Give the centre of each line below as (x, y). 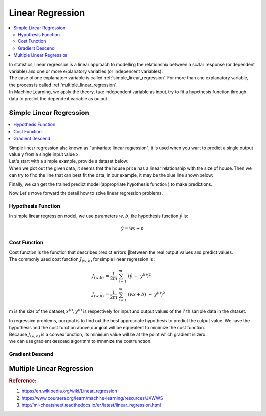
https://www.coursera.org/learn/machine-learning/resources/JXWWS (92, 398)
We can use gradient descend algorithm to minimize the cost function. (80, 341)
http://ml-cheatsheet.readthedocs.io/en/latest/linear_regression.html (91, 405)
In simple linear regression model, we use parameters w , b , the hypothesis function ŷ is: (99, 216)
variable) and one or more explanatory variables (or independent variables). (86, 71)
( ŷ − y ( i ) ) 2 (139, 275)
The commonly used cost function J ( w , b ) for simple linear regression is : (82, 260)
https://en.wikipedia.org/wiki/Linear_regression (69, 391)
